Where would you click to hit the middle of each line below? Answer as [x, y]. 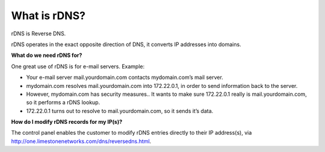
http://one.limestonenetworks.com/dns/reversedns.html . [81, 141]
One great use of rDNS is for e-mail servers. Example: [78, 66]
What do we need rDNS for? [47, 55]
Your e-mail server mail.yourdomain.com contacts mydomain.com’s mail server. [125, 77]
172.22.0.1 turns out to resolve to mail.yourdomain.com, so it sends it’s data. [120, 111]
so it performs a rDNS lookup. [63, 102]
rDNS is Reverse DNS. [39, 34]
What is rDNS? [48, 16]
